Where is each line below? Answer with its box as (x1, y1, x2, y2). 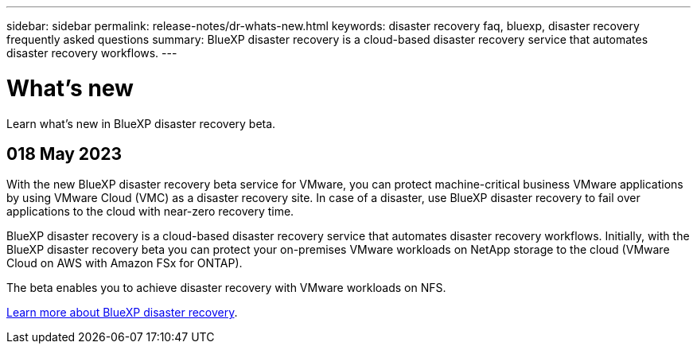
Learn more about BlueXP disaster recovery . (6, 305, 238, 320)
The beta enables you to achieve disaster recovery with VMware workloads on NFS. (6, 281, 446, 295)
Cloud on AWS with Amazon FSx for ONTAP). (6, 256, 243, 270)
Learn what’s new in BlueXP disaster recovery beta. (6, 116, 276, 130)
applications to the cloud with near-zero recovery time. (6, 204, 294, 219)
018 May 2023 (6, 143, 123, 164)
